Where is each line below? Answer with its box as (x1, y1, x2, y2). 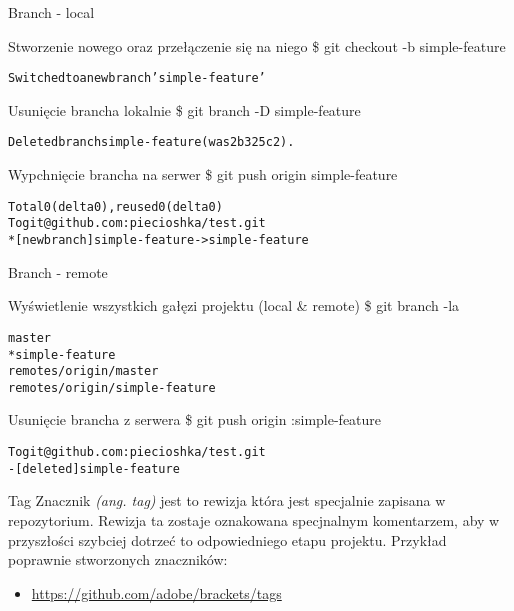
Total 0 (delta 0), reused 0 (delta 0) (8, 199, 223, 214)
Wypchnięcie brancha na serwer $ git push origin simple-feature (8, 164, 398, 185)
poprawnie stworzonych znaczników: (8, 549, 228, 570)
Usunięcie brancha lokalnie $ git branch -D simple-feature (8, 99, 361, 120)
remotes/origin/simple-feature (8, 380, 216, 395)
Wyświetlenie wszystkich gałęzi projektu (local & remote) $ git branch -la (8, 295, 460, 316)
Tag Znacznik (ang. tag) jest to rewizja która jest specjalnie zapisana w (8, 490, 446, 511)
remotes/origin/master (8, 364, 159, 379)
